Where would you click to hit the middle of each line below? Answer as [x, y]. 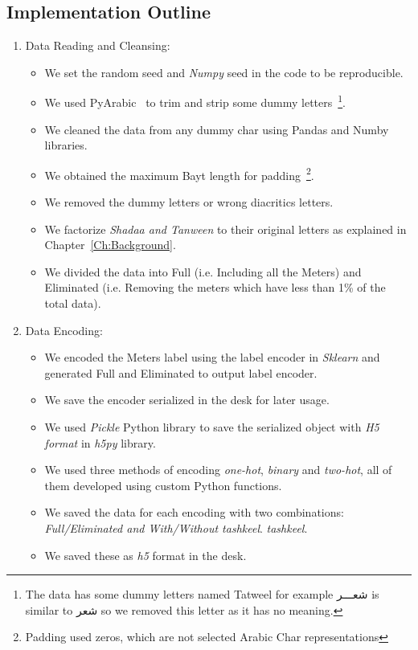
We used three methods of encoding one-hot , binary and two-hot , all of [218, 470]
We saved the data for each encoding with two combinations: [194, 512]
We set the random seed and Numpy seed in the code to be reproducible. [224, 72]
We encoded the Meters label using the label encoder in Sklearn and [212, 357]
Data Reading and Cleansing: [98, 45]
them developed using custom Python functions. [163, 485]
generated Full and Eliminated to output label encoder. [181, 372]
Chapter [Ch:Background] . [110, 245]
